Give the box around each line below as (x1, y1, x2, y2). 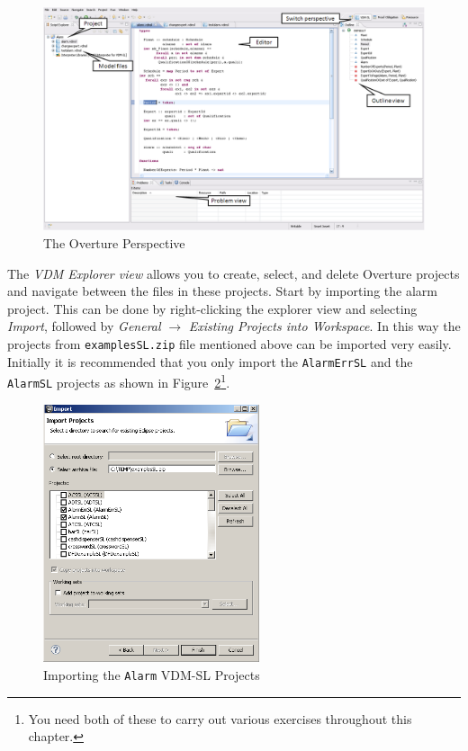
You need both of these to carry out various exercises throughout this (28, 709, 412, 728)
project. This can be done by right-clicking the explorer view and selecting (7, 299, 418, 317)
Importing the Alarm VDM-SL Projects (43, 665, 260, 684)
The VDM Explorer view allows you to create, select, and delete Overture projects (7, 264, 460, 282)
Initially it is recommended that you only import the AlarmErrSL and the (7, 352, 413, 371)
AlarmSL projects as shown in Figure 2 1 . (7, 371, 230, 391)
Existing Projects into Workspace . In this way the (188, 317, 461, 335)
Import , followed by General (7, 317, 161, 335)
